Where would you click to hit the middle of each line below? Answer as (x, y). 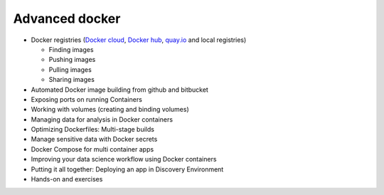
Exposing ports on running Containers (86, 99)
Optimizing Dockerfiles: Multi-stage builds (92, 130)
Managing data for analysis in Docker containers (102, 119)
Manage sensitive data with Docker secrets (94, 139)
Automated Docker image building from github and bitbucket (120, 90)
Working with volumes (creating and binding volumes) (110, 110)
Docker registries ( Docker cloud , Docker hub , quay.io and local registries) (139, 40)
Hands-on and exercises (67, 179)
